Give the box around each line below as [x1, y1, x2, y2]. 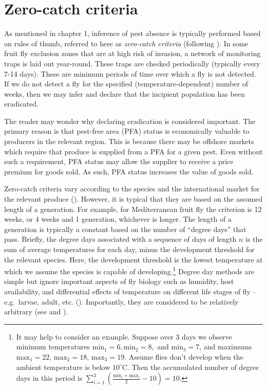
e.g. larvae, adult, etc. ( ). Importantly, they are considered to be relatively [4, 296, 239, 307]
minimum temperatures [16, 341, 90, 352]
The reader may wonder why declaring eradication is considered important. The [4, 115, 256, 126]
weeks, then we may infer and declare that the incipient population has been [4, 88, 245, 99]
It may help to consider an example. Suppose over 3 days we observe [16, 331, 232, 342]
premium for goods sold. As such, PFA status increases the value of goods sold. [4, 166, 254, 176]
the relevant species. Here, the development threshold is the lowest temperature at [4, 254, 263, 264]
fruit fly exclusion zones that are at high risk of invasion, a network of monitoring [4, 48, 261, 59]
